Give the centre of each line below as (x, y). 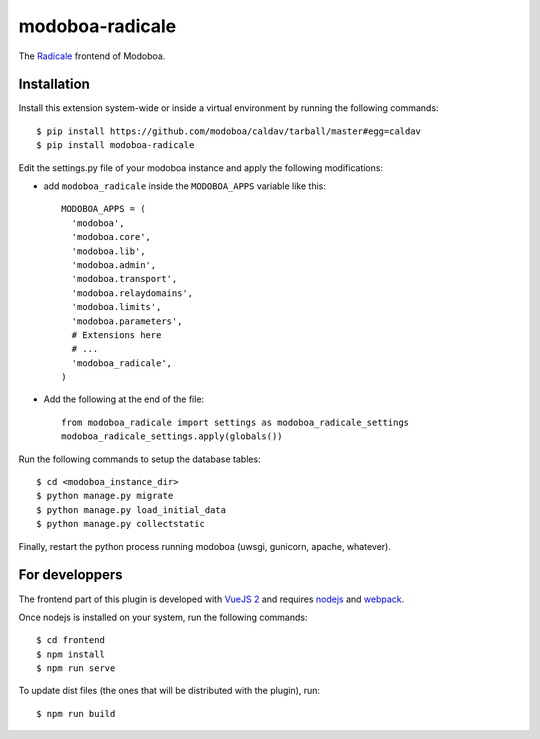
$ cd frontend (70, 640)
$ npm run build (76, 713)
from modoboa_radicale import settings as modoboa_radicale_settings (235, 422)
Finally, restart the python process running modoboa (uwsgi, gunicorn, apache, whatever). (205, 546)
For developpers (71, 575)
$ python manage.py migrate (105, 496)
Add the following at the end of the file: (124, 399)
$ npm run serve (76, 668)
